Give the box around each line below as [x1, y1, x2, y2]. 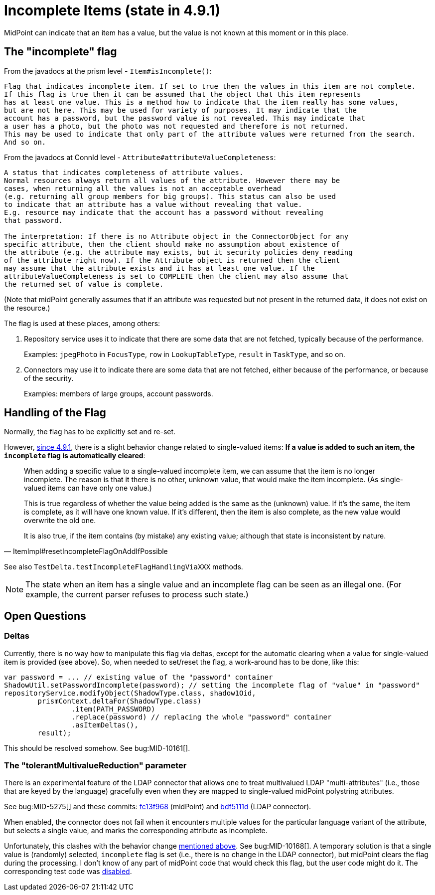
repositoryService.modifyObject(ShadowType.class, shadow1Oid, [4, 689, 256, 697]
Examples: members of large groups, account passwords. [24, 389, 213, 398]
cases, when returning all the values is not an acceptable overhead [4, 184, 282, 192]
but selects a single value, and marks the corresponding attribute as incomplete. [4, 826, 268, 835]
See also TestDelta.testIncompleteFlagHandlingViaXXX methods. [4, 562, 243, 571]
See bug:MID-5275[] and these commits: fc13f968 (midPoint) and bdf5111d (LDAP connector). [4, 802, 311, 811]
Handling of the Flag [4, 406, 106, 419]
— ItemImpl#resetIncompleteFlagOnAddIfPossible [4, 547, 168, 556]
